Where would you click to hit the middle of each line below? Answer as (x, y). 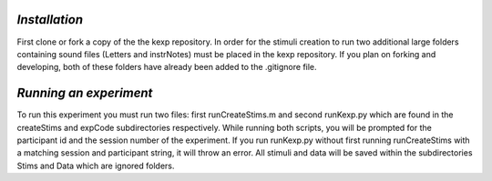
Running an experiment (85, 93)
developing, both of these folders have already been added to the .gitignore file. (167, 67)
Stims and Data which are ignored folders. (96, 166)
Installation (50, 20)
